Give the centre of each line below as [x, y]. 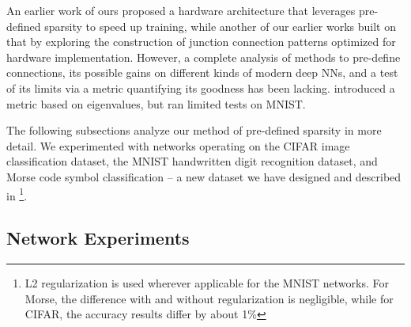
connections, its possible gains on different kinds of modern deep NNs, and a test [202, 72]
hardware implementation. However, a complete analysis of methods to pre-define [204, 57]
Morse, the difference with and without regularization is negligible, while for [209, 298]
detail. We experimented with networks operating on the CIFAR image [178, 145]
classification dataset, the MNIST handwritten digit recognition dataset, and [192, 161]
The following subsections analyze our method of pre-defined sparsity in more [194, 130]
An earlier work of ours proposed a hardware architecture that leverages [181, 10]
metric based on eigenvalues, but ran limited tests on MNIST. [156, 103]
